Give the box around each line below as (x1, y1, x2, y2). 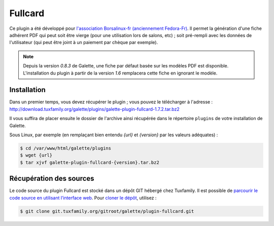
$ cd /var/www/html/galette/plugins (20, 145, 112, 151)
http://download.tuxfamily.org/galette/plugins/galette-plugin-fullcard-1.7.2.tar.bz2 (9, 106, 180, 112)
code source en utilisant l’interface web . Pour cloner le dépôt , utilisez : (9, 195, 157, 201)
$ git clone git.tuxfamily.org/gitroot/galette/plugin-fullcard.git (20, 208, 194, 214)
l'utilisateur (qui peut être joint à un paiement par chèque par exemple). (9, 40, 158, 46)
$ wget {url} (20, 153, 53, 158)
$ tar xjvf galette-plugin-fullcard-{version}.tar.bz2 (20, 160, 159, 165)
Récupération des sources (9, 174, 94, 183)
